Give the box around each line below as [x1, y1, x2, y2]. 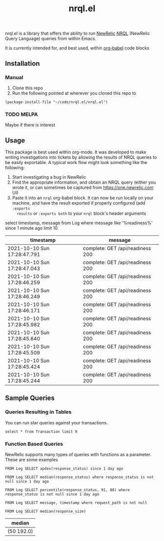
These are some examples [5, 457, 59, 462]
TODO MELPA [5, 111, 38, 118]
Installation [5, 59, 40, 67]
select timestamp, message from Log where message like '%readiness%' [5, 220, 153, 226]
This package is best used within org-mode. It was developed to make [5, 149, 146, 155]
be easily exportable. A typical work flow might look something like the [5, 159, 147, 165]
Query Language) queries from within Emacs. [5, 36, 97, 42]
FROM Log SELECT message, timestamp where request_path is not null [5, 500, 147, 505]
